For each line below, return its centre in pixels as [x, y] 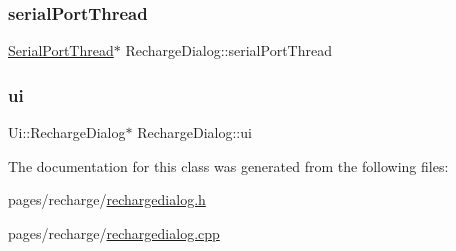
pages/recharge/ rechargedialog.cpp [114, 232]
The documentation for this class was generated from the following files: [228, 165]
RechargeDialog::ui [194, 132]
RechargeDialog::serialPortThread [228, 50]
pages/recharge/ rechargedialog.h [107, 199]
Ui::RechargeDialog [67, 132]
